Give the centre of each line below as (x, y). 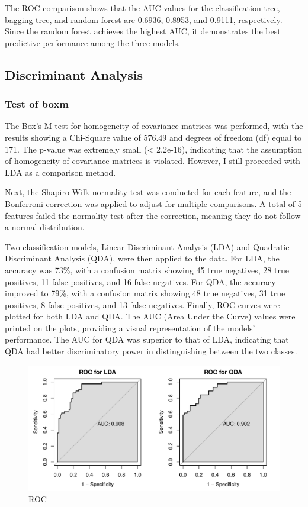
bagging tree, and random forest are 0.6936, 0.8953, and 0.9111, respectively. (144, 19)
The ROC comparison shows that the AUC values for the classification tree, (142, 8)
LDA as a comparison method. (60, 172)
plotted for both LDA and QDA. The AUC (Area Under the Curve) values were (150, 316)
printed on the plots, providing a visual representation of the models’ (130, 327)
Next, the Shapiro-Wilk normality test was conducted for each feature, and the (148, 192)
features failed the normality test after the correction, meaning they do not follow (153, 215)
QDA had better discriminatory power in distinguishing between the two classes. (151, 351)
